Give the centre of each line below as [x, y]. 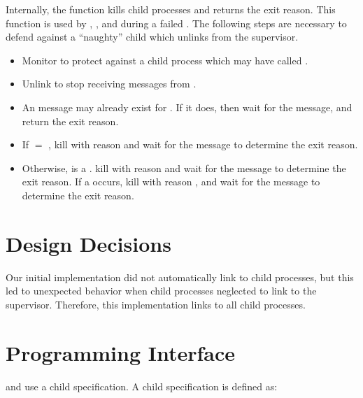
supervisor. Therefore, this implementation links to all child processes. [156, 304]
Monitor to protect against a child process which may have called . [165, 60]
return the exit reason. [70, 121]
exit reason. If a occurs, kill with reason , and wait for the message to [171, 182]
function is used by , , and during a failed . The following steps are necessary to [176, 23]
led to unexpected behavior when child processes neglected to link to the [161, 291]
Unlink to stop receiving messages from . [109, 84]
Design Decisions [88, 243]
